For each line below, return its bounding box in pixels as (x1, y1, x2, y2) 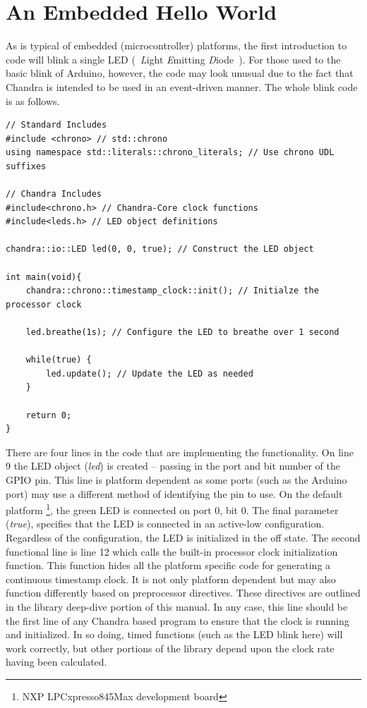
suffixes (6, 161, 47, 171)
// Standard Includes (6, 120, 107, 130)
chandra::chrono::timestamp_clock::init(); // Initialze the (25, 286, 319, 296)
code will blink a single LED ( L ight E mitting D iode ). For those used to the (6, 51, 341, 66)
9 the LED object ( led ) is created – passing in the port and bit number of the (6, 458, 340, 473)
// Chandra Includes (6, 189, 102, 200)
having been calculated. (6, 654, 107, 669)
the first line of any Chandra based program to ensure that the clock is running (6, 613, 349, 628)
